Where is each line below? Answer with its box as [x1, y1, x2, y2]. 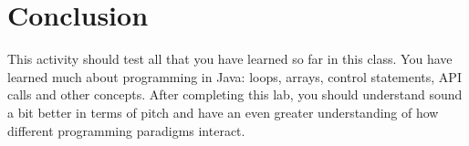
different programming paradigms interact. [7, 120, 245, 140]
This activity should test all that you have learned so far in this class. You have [7, 49, 453, 68]
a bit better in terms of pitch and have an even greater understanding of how [7, 102, 439, 121]
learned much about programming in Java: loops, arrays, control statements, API [7, 67, 462, 86]
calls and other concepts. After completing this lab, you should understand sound [7, 85, 463, 104]
